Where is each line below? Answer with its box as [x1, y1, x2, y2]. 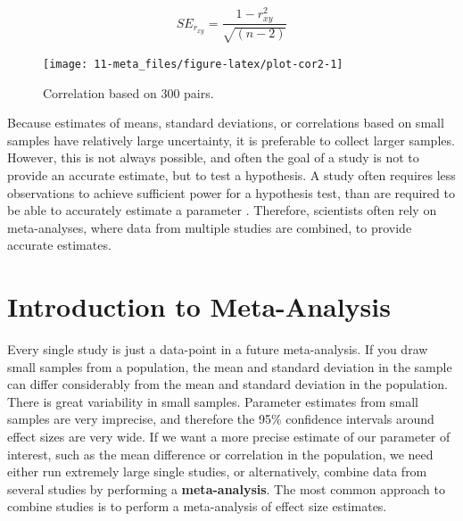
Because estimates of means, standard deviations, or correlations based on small [7, 113, 444, 132]
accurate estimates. [7, 236, 112, 254]
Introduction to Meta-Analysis [7, 288, 391, 325]
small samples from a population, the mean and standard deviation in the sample [7, 357, 452, 376]
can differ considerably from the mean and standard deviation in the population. [7, 375, 448, 393]
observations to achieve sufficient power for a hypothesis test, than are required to [7, 183, 455, 202]
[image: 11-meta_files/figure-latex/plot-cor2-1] [43, 57, 343, 70]
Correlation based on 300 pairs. [43, 83, 214, 102]
